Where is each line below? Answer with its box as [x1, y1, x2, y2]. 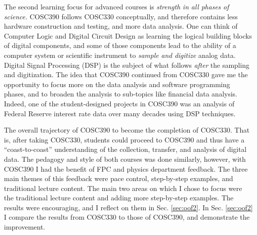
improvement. [4, 222, 45, 232]
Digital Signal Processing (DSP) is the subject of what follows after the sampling [4, 59, 250, 70]
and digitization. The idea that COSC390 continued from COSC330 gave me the [4, 69, 248, 80]
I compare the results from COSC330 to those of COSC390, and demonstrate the [4, 212, 250, 222]
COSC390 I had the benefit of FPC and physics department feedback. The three [4, 163, 248, 174]
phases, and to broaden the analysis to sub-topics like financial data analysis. [4, 89, 238, 99]
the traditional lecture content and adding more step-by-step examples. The [4, 192, 234, 203]
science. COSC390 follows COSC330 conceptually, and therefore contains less [4, 11, 238, 21]
